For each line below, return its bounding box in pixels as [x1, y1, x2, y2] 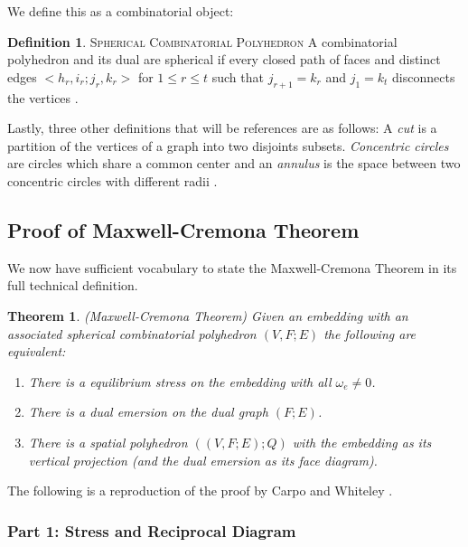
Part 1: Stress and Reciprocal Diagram [7, 519, 296, 542]
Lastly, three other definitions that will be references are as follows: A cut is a [7, 118, 437, 137]
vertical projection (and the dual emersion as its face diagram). [28, 450, 378, 469]
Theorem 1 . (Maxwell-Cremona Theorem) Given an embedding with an [7, 306, 408, 325]
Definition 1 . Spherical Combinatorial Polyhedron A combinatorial [7, 32, 398, 51]
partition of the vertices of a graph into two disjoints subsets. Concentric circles [7, 136, 449, 155]
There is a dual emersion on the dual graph [28, 402, 268, 421]
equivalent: [7, 342, 66, 361]
